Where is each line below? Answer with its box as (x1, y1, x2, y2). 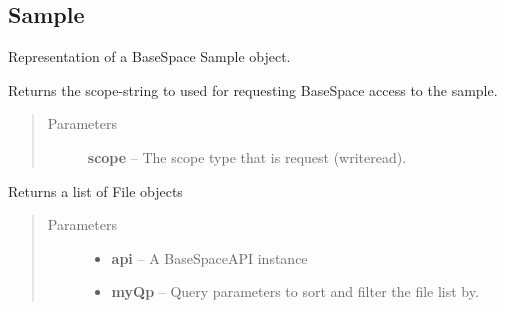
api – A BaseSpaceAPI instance (111, 247, 308, 268)
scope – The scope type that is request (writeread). (87, 146, 407, 167)
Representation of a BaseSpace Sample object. (8, 46, 291, 67)
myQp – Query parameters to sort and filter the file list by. (111, 281, 479, 302)
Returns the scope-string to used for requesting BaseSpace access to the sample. (8, 79, 498, 100)
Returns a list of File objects (8, 180, 183, 201)
